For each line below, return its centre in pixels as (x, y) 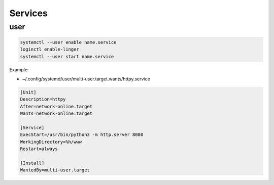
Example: (19, 70)
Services (29, 13)
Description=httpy (43, 99)
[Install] (32, 163)
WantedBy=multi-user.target (55, 170)
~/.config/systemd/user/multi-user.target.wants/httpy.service (86, 79)
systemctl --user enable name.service (68, 42)
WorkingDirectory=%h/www (51, 142)
